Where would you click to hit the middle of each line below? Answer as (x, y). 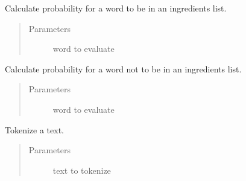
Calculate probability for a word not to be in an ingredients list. (123, 68)
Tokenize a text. (34, 129)
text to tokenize (82, 170)
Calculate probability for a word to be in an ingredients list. (116, 8)
